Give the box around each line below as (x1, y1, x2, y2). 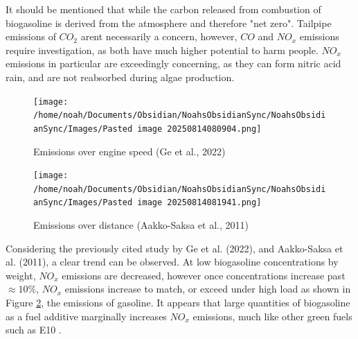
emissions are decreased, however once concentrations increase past (62, 268, 346, 282)
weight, (6, 268, 36, 282)
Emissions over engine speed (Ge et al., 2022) (33, 144, 226, 158)
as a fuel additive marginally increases (6, 308, 167, 323)
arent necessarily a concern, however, (80, 29, 238, 44)
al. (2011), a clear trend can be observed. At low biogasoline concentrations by (6, 254, 339, 269)
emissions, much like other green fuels (193, 308, 352, 323)
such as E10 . (6, 322, 62, 337)
